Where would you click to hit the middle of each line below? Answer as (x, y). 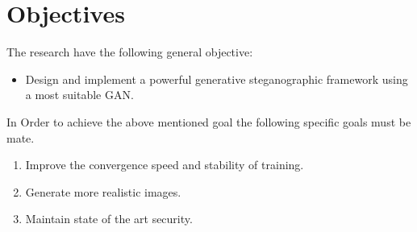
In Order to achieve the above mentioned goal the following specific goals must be (209, 121)
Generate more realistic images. (103, 191)
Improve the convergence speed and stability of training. (165, 165)
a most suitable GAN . (79, 95)
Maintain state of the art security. (109, 219)
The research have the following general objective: (130, 52)
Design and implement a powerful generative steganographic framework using (217, 79)
